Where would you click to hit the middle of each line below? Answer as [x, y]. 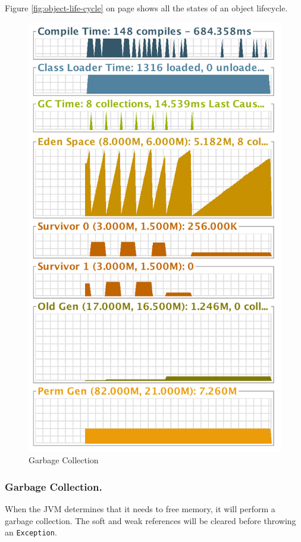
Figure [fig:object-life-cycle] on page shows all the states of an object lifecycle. [146, 8]
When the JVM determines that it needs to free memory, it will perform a [140, 509]
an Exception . [31, 532]
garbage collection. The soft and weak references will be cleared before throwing [150, 520]
